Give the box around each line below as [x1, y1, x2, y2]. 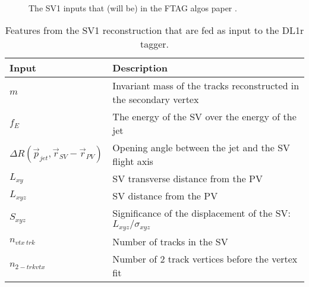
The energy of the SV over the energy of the [112, 110, 297, 124]
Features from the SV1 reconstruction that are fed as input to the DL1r [5, 23, 304, 38]
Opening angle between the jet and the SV [112, 141, 291, 155]
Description [112, 61, 168, 75]
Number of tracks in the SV [112, 235, 228, 249]
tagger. [140, 37, 169, 51]
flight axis [112, 154, 153, 169]
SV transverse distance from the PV [112, 171, 263, 186]
